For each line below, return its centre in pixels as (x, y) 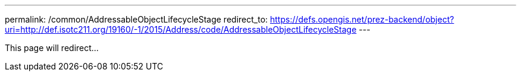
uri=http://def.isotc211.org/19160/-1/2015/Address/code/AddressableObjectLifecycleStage (181, 29)
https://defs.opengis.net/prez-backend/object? (362, 19)
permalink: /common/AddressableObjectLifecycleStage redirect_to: (136, 19)
